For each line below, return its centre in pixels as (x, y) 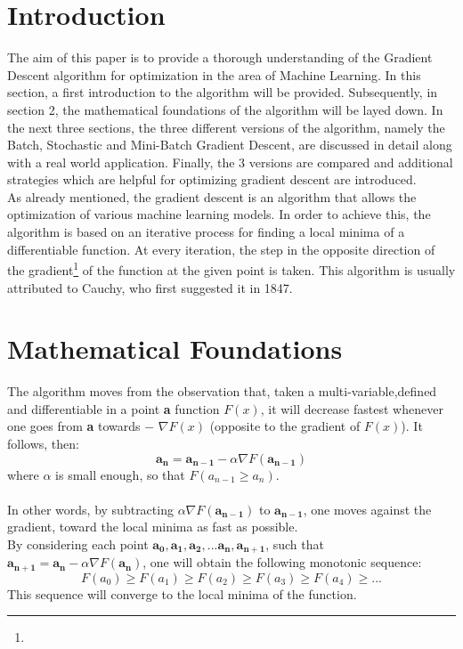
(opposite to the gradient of (285, 426)
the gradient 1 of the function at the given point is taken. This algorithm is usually (231, 268)
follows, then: (43, 443)
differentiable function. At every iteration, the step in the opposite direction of (221, 249)
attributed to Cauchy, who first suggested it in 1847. (150, 287)
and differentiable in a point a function (114, 408)
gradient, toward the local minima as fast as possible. (153, 527)
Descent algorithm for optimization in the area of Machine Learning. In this (214, 74)
